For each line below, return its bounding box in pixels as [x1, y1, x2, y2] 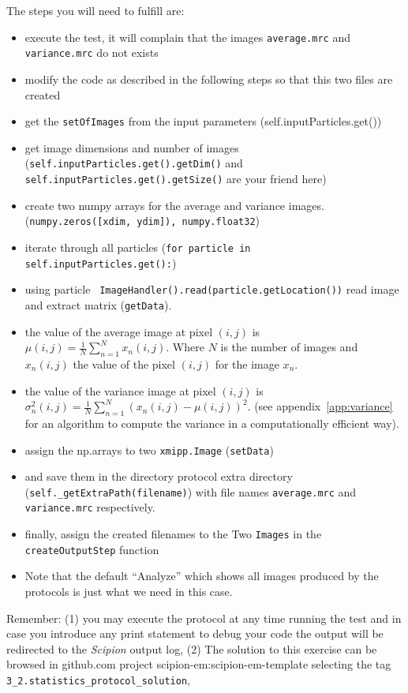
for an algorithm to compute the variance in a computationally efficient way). [24, 414, 399, 431]
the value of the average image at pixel [24, 323, 213, 339]
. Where [166, 339, 204, 355]
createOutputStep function [24, 541, 159, 557]
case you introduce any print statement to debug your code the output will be [6, 625, 384, 642]
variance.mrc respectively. [24, 499, 155, 515]
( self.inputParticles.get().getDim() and [24, 155, 243, 171]
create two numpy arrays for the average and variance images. [24, 197, 324, 213]
